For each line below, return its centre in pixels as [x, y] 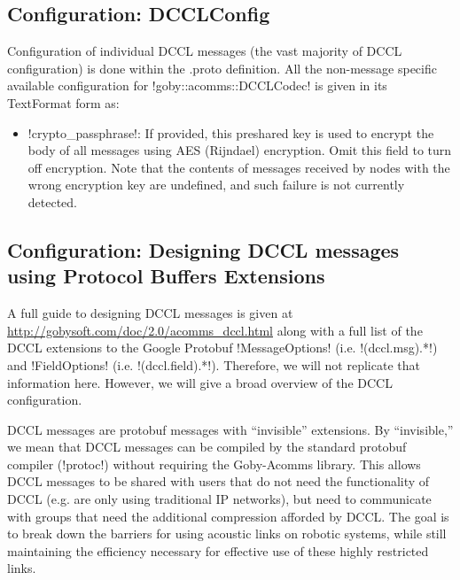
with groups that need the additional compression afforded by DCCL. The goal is [228, 516]
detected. [53, 201]
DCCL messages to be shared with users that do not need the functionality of [218, 481]
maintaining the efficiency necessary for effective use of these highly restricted [218, 550]
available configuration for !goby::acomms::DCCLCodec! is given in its [197, 85]
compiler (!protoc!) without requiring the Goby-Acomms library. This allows [214, 464]
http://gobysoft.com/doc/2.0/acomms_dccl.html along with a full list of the [215, 330]
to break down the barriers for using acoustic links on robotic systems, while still [227, 534]
